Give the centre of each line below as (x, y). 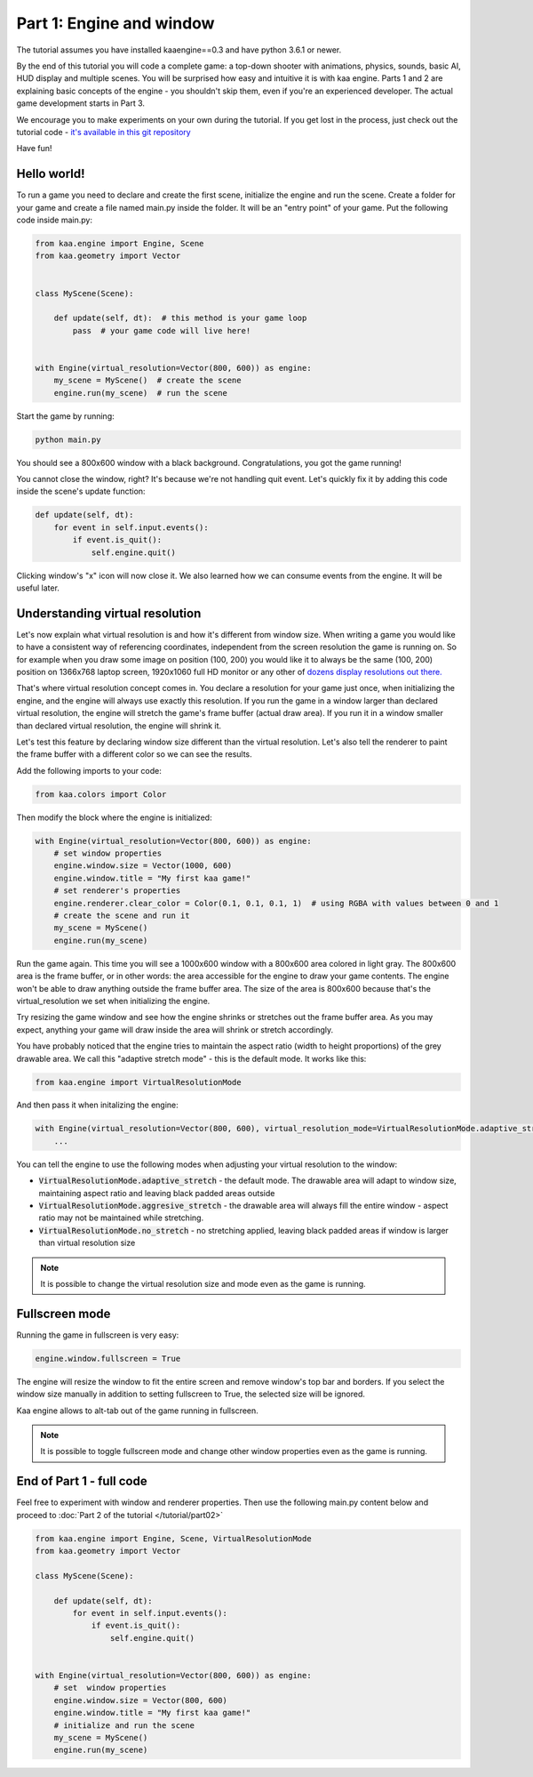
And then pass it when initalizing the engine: (98, 1105)
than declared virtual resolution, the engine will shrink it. (119, 726)
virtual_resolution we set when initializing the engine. (113, 1001)
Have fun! (34, 149)
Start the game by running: (65, 416)
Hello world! (51, 174)
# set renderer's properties (117, 891)
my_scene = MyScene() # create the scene (147, 381)
